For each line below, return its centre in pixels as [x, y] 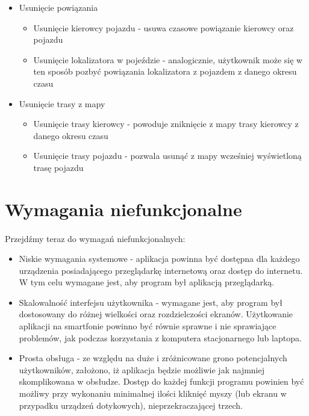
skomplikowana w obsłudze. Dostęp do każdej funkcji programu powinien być [161, 381]
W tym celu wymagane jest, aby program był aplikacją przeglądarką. [147, 282]
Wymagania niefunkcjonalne [123, 209]
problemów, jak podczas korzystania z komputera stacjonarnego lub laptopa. [160, 337]
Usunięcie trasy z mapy [62, 103]
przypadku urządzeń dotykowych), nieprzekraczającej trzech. [131, 405]
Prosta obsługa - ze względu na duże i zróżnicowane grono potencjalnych [153, 358]
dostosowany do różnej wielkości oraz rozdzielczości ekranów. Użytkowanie [156, 314]
